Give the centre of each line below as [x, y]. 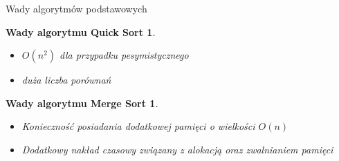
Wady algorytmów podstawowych [76, 8]
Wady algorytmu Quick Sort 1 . [81, 31]
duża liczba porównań [66, 80]
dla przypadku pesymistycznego [124, 55]
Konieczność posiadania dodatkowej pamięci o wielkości [138, 126]
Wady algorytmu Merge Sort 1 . [82, 103]
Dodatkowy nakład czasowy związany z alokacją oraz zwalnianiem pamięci [177, 149]
